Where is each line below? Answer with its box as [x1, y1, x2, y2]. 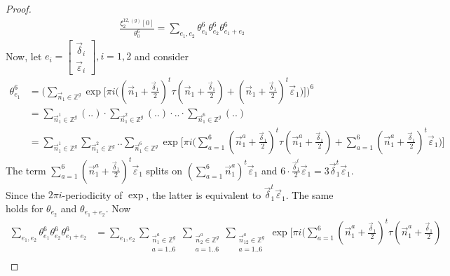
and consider [134, 48, 189, 63]
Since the [6, 187, 45, 202]
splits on [146, 163, 183, 177]
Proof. [6, 1, 32, 15]
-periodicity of [62, 187, 123, 202]
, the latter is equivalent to [146, 187, 261, 202]
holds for [6, 200, 43, 215]
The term [6, 163, 46, 177]
